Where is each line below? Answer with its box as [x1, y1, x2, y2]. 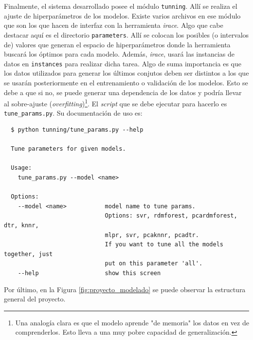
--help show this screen [18, 269, 161, 277]
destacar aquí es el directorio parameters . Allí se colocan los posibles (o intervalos [4, 29, 249, 40]
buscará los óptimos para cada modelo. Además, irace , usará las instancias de [4, 49, 235, 59]
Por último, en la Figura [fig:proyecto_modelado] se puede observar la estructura [4, 284, 246, 294]
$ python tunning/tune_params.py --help [11, 126, 144, 134]
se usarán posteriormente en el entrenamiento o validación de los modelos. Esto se [4, 77, 248, 87]
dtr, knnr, [4, 221, 39, 229]
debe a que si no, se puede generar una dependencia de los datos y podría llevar [4, 87, 242, 97]
